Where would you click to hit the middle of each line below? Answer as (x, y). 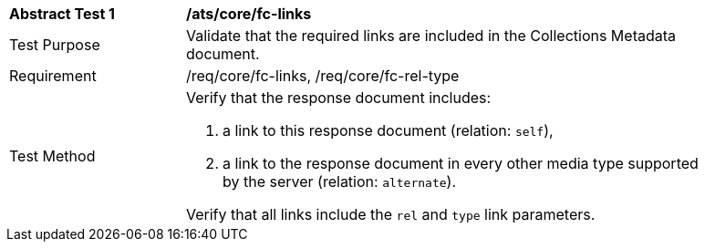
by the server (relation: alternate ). (340, 182)
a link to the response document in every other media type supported (461, 163)
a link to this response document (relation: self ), (388, 130)
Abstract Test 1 (62, 14)
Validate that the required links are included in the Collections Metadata (431, 36)
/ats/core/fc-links (249, 14)
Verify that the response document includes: (339, 98)
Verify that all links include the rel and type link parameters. (391, 214)
